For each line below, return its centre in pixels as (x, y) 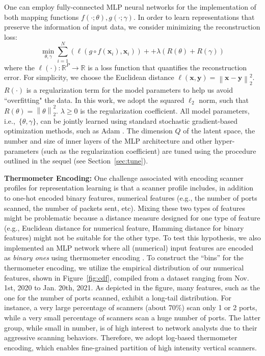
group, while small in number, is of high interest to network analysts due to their (131, 327)
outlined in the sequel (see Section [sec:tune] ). (76, 161)
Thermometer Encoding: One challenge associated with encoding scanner (124, 177)
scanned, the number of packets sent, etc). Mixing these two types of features (125, 208)
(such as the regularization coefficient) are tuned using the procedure (149, 150)
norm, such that (224, 100)
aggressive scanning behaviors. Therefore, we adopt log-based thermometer (121, 337)
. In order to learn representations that (194, 17)
